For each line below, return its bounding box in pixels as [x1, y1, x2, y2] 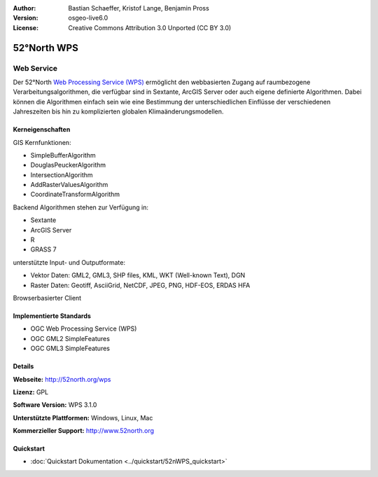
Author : [13, 4, 36, 12]
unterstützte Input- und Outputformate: [13, 258, 126, 266]
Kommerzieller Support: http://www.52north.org [13, 427, 154, 435]
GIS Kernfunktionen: [13, 138, 71, 146]
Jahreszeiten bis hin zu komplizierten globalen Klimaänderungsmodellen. [13, 107, 224, 116]
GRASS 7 [30, 245, 57, 254]
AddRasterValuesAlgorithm [30, 181, 108, 189]
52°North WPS [13, 42, 78, 54]
